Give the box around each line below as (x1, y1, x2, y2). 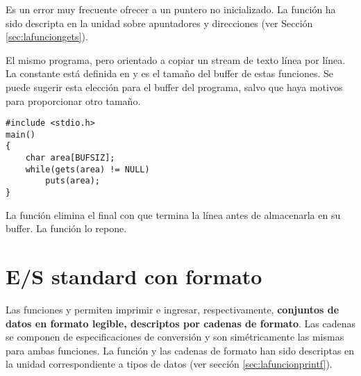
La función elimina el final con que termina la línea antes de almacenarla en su (6, 207, 341, 222)
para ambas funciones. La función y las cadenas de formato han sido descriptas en (6, 343, 355, 357)
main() (6, 129, 35, 140)
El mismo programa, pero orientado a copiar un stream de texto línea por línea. (6, 52, 346, 67)
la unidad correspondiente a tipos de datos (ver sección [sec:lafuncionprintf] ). (6, 357, 333, 371)
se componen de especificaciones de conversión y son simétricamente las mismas (6, 329, 344, 344)
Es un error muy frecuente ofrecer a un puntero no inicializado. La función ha (6, 2, 336, 16)
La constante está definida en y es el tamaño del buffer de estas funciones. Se (6, 66, 333, 81)
